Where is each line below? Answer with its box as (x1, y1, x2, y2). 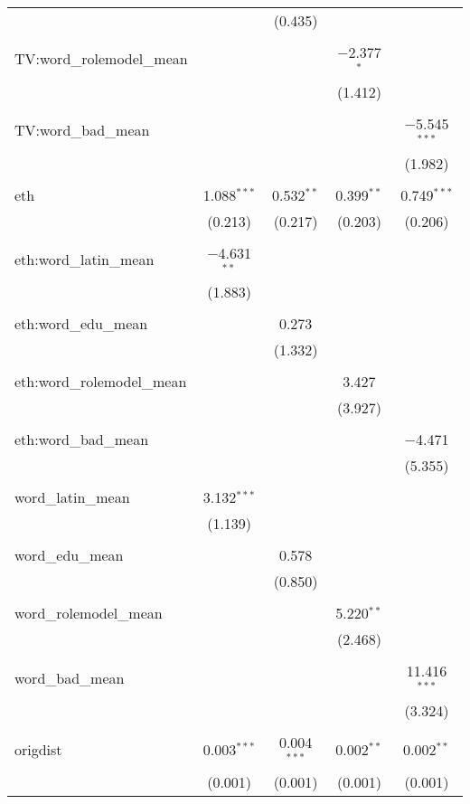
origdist (14, 738, 62, 760)
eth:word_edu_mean (14, 313, 148, 335)
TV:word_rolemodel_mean (14, 48, 188, 70)
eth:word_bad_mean (14, 429, 149, 450)
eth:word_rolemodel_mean (14, 371, 187, 393)
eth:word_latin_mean (14, 248, 155, 270)
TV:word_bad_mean (14, 119, 150, 141)
